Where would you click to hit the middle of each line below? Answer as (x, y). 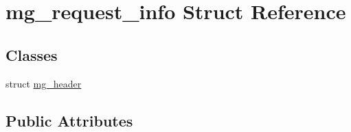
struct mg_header (44, 83)
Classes (32, 54)
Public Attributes (69, 120)
